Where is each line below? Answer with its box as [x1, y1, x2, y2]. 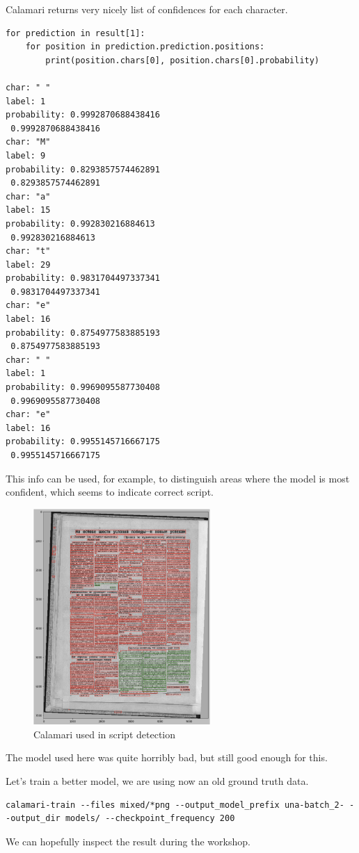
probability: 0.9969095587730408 [6, 382, 160, 393]
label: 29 [6, 259, 51, 270]
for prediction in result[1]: [6, 28, 145, 38]
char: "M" [6, 137, 51, 147]
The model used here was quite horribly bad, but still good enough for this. [6, 750, 328, 765]
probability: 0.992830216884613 [6, 218, 155, 229]
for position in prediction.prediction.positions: [25, 42, 265, 52]
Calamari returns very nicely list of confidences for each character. [6, 2, 288, 16]
